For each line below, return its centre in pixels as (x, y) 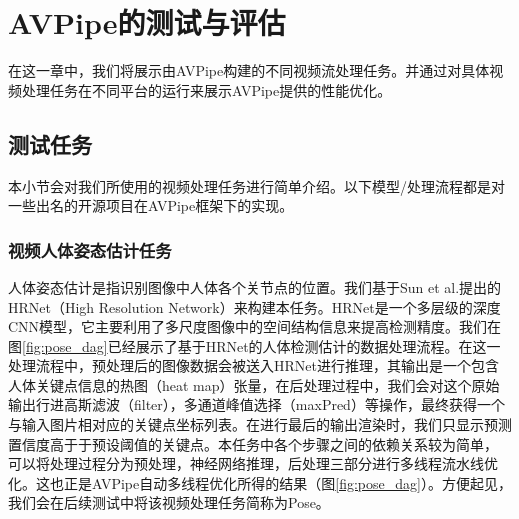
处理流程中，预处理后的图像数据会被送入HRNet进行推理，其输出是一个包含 (253, 365)
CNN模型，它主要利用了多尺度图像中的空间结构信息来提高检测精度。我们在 (255, 326)
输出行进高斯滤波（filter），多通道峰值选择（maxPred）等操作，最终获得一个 (256, 404)
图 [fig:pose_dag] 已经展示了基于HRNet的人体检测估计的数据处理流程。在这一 (254, 345)
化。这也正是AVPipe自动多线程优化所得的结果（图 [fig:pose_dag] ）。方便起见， (260, 482)
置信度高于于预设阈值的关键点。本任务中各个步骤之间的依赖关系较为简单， (253, 443)
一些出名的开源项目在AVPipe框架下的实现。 (151, 205)
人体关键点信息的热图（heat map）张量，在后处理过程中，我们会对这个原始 (254, 384)
